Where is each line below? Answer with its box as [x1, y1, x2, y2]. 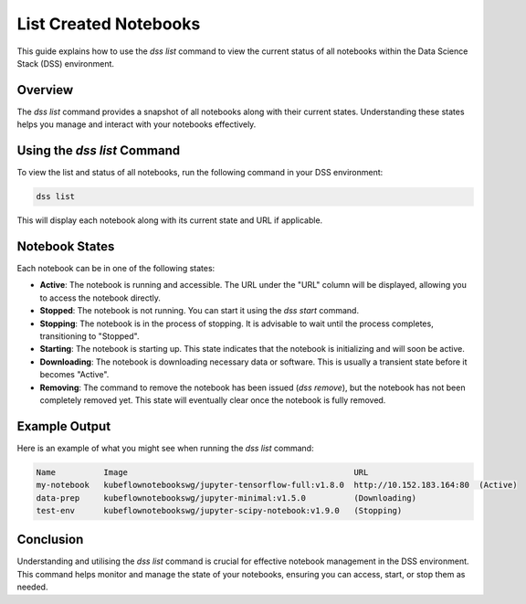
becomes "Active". [39, 369, 110, 380]
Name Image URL [36, 467, 369, 477]
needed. [16, 581, 48, 593]
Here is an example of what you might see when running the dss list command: [16, 442, 314, 453]
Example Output [16, 419, 111, 434]
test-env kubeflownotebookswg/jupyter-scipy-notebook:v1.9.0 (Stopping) [36, 505, 403, 515]
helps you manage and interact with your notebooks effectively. [16, 119, 257, 130]
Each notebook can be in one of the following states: [16, 263, 216, 274]
